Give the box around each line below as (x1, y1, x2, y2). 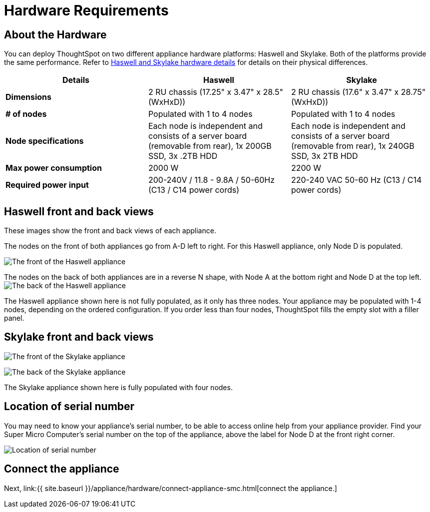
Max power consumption (5, 163, 102, 173)
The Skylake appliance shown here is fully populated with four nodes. (4, 383, 233, 392)
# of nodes (5, 109, 47, 119)
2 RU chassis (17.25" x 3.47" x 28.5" (148, 87, 284, 97)
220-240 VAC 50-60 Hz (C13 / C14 (291, 175, 422, 185)
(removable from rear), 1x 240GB (291, 141, 415, 151)
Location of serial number (4, 400, 135, 413)
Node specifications (5, 136, 84, 146)
